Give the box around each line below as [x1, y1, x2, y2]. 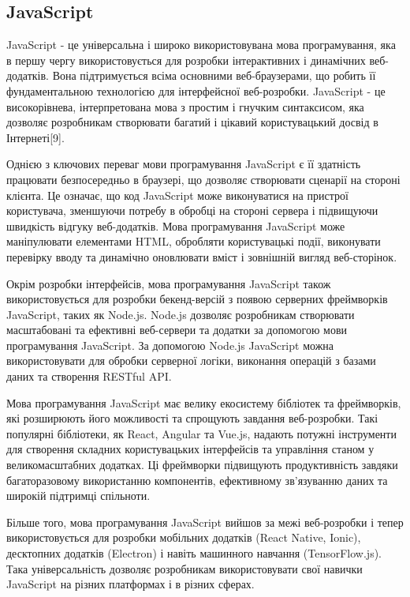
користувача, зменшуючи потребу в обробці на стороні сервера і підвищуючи [6, 202, 378, 219]
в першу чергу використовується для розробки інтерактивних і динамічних [6, 51, 366, 68]
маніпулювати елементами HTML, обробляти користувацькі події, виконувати [6, 233, 381, 250]
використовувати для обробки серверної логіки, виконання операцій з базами [6, 352, 376, 369]
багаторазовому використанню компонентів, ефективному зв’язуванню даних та [6, 471, 388, 488]
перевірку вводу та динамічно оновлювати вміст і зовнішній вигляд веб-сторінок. [6, 248, 397, 265]
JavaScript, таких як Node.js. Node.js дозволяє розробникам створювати [6, 306, 355, 322]
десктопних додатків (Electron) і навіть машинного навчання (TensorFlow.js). [6, 545, 382, 561]
